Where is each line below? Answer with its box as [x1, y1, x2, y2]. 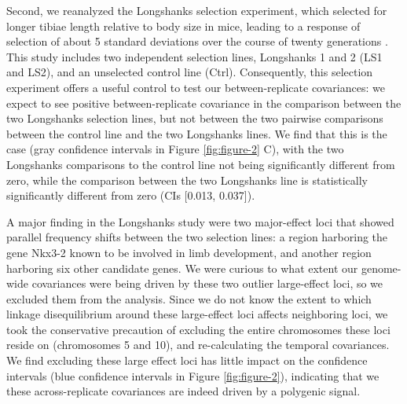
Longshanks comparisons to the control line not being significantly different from [6, 156, 395, 172]
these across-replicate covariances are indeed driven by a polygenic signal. [6, 383, 361, 399]
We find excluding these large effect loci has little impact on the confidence [6, 352, 368, 369]
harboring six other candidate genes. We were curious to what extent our [6, 259, 358, 276]
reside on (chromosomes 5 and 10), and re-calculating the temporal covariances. [6, 336, 390, 353]
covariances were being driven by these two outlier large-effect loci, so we [31, 275, 383, 292]
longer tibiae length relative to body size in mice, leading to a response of [6, 17, 361, 34]
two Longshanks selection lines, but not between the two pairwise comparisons [6, 110, 383, 127]
